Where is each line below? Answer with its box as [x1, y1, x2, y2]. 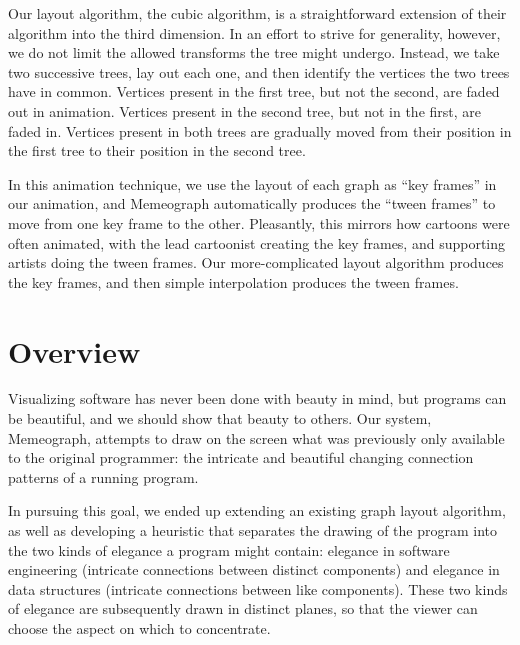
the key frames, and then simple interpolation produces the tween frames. [8, 271, 459, 292]
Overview [8, 330, 141, 371]
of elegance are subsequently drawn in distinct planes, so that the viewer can [8, 598, 478, 619]
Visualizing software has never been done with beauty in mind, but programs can [8, 388, 507, 409]
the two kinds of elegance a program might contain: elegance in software [8, 539, 450, 560]
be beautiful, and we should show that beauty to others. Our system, [8, 408, 432, 429]
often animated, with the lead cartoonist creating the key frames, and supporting [8, 232, 506, 253]
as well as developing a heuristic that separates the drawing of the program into [8, 520, 498, 540]
